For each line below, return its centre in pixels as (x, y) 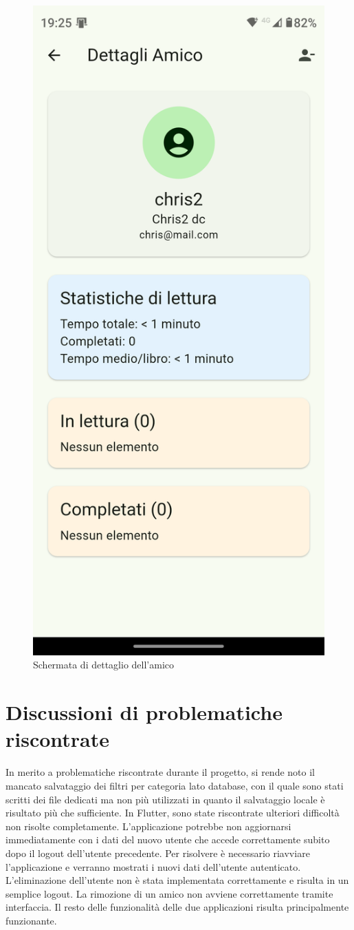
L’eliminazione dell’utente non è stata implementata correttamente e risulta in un (177, 880)
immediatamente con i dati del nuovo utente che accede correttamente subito (168, 839)
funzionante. (31, 920)
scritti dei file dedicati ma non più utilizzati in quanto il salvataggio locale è (165, 799)
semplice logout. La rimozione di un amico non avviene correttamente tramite (169, 893)
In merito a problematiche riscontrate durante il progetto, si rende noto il (160, 772)
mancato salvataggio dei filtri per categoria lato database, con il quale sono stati (175, 785)
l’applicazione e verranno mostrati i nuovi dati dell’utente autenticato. (153, 866)
